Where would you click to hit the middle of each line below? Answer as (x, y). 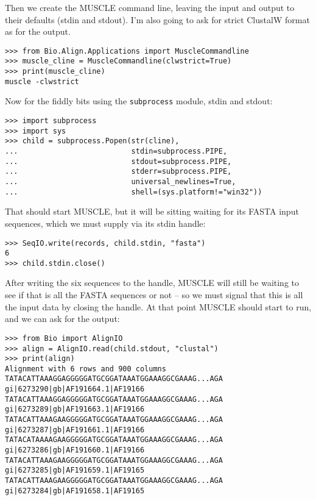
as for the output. (38, 31)
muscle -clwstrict (42, 81)
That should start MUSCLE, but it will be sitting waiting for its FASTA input (152, 211)
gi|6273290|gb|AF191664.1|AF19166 (75, 389)
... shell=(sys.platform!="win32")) (134, 192)
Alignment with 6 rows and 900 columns (86, 369)
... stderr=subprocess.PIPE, (118, 172)
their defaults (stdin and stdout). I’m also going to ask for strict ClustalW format (157, 19)
